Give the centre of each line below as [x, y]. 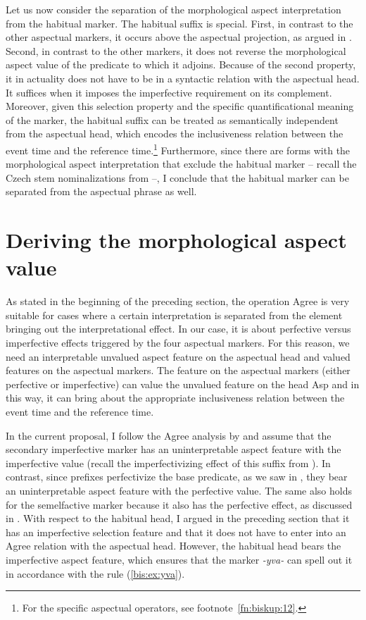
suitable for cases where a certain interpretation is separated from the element [174, 315]
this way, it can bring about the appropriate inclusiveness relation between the [175, 398]
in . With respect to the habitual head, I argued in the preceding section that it [178, 518]
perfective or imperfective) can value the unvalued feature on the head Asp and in [183, 384]
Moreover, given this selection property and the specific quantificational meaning [180, 106]
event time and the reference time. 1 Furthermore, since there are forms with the [178, 149]
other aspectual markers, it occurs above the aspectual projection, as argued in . [179, 37]
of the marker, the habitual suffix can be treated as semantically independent [172, 119]
